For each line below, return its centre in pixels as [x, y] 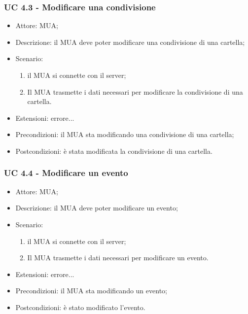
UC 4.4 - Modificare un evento [66, 173]
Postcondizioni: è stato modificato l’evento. [80, 307]
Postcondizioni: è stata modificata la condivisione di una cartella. [114, 151]
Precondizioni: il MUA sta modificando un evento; [91, 291]
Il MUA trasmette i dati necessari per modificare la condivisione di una [135, 91]
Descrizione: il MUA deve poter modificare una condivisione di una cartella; [130, 42]
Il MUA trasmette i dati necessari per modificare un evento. [118, 258]
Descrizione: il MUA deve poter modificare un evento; [97, 208]
